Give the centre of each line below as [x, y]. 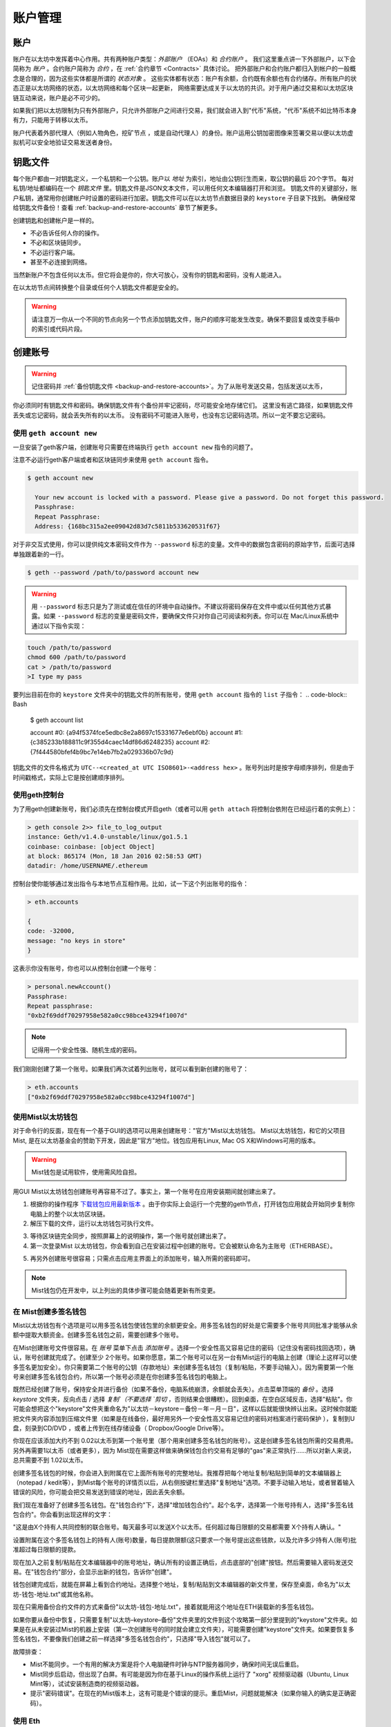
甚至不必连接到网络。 [60, 262]
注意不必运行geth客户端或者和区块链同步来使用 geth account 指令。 [112, 460]
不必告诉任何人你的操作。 [66, 233]
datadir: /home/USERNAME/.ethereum [87, 866]
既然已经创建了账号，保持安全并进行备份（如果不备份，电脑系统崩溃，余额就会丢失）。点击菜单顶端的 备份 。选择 [173, 1389]
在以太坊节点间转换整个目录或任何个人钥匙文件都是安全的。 [97, 287]
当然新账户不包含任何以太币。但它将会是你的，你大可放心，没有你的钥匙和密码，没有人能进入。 [149, 275]
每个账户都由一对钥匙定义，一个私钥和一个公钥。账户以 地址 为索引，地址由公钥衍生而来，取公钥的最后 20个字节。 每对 [183, 179]
